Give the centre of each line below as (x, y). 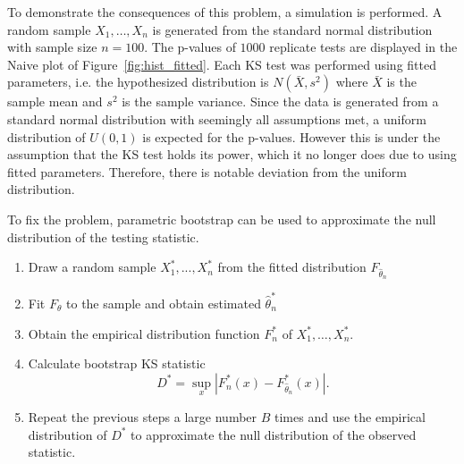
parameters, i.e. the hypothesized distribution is (138, 82)
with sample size (52, 47)
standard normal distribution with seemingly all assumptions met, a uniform (217, 118)
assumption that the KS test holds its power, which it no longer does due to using (232, 154)
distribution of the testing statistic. (103, 236)
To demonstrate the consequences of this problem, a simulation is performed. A (225, 12)
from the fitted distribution (292, 267)
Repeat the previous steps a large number (143, 417)
